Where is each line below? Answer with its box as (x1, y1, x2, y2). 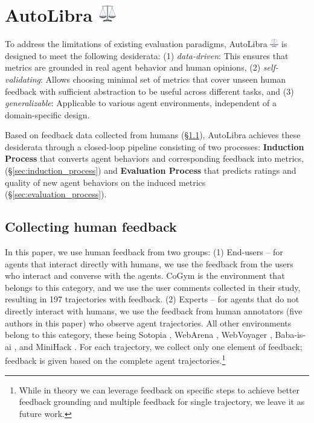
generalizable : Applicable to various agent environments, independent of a (5, 97, 277, 109)
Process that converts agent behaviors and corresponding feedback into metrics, (5, 152, 304, 165)
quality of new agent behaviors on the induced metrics (5, 176, 206, 188)
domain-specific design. (5, 108, 90, 121)
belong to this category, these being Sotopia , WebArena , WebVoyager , (5, 328, 272, 341)
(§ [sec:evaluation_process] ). (5, 188, 107, 200)
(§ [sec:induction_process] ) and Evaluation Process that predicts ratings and (5, 164, 296, 177)
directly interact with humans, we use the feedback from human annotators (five (5, 305, 303, 317)
